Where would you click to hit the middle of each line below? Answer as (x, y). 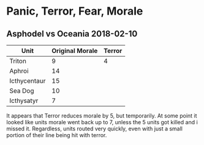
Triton (18, 61)
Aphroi (19, 71)
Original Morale (75, 51)
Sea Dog (22, 91)
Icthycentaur (28, 81)
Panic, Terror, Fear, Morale (75, 11)
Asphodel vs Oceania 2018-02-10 (72, 34)
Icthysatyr (24, 101)
